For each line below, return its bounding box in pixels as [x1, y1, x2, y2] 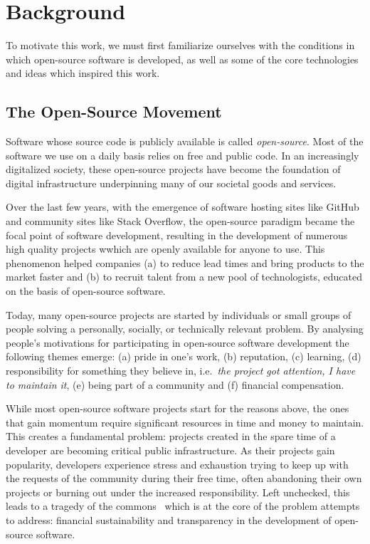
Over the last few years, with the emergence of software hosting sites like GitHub [6, 199, 359, 214]
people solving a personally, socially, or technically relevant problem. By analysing [6, 321, 364, 336]
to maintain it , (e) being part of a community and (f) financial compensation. [6, 377, 344, 392]
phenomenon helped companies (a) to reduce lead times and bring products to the [6, 255, 364, 270]
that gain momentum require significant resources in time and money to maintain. [6, 414, 364, 429]
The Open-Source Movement [6, 100, 222, 122]
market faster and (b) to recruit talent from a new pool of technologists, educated [6, 269, 362, 284]
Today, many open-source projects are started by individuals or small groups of [6, 307, 351, 322]
